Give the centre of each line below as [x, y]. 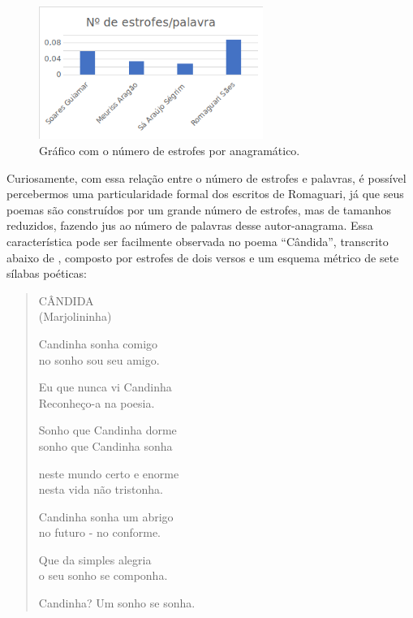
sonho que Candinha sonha [105, 445]
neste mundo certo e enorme [109, 473]
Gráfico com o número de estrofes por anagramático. [170, 151]
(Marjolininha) [75, 316]
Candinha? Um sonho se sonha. [117, 603]
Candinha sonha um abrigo [106, 516]
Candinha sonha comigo [98, 343]
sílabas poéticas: [47, 273]
